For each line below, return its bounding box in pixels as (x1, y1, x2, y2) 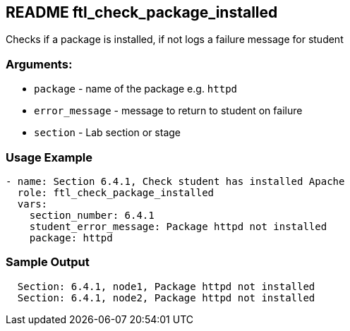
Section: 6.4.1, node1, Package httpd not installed (17, 280, 315, 292)
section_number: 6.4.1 (29, 209, 155, 221)
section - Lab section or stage (34, 126, 181, 139)
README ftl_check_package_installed (6, 4, 278, 21)
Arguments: (6, 56, 73, 71)
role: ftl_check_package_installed (17, 186, 215, 198)
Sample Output (6, 255, 90, 270)
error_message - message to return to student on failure (34, 104, 303, 117)
